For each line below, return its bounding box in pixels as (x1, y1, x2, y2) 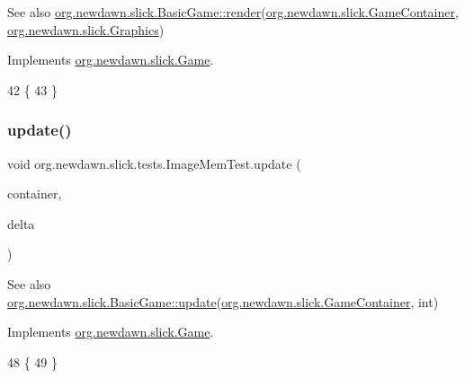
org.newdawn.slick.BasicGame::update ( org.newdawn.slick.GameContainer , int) (7, 292, 439, 311)
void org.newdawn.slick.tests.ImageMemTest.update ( (7, 154, 301, 172)
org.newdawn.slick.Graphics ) (7, 20, 165, 39)
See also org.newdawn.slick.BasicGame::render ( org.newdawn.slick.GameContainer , (7, 3, 459, 21)
